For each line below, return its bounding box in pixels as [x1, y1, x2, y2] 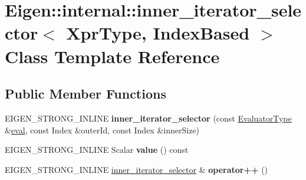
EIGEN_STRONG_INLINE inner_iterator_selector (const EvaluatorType [5, 112, 292, 124]
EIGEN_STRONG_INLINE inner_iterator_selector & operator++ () [5, 163, 268, 175]
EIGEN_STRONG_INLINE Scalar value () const [5, 143, 189, 156]
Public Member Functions [5, 84, 166, 103]
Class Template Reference [5, 44, 220, 68]
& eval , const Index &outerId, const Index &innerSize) [5, 123, 200, 136]
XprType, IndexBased [66, 21, 250, 45]
